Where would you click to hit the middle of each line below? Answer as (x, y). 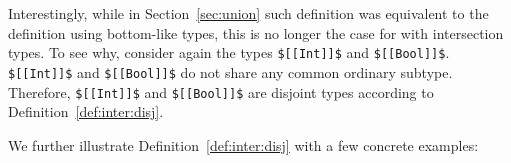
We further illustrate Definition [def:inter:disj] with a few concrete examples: (243, 144)
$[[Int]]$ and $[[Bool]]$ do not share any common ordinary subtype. (230, 71)
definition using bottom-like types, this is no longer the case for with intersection (256, 32)
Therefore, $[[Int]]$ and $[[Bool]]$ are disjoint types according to (221, 91)
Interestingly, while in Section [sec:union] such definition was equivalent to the (248, 13)
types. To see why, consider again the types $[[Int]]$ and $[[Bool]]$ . (229, 52)
